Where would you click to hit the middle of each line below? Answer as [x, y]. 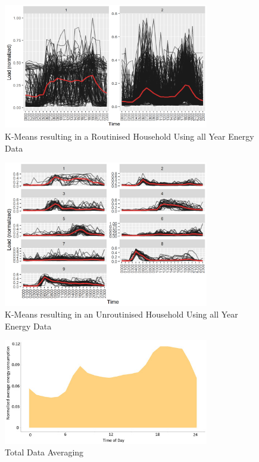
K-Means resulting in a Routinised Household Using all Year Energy [129, 136]
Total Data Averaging [44, 452]
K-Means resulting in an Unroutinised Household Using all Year [121, 314]
